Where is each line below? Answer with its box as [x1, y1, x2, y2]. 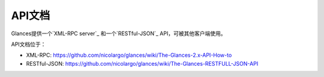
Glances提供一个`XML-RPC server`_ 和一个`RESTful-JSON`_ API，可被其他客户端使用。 [11, 30, 226, 37]
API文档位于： [11, 41, 46, 48]
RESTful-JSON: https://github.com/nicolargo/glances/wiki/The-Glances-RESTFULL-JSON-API [26, 60, 259, 67]
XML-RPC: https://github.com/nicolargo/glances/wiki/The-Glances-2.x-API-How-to [26, 51, 232, 59]
